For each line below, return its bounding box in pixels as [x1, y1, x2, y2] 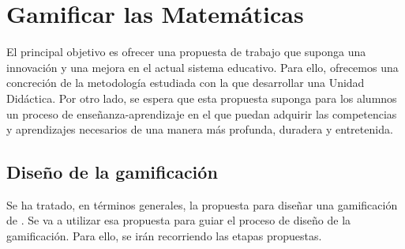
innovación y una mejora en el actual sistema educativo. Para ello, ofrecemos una [6, 58, 399, 75]
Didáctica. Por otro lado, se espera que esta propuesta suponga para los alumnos [6, 89, 397, 106]
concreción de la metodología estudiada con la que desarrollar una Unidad [6, 74, 365, 91]
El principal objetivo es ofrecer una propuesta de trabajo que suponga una [6, 43, 366, 60]
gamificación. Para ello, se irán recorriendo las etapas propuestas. [6, 228, 322, 244]
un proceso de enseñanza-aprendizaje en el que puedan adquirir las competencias [6, 105, 397, 122]
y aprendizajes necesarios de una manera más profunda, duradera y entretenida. [6, 121, 393, 138]
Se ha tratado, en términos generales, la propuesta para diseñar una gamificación [6, 196, 398, 213]
